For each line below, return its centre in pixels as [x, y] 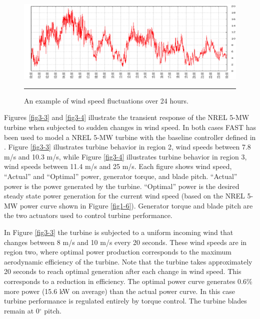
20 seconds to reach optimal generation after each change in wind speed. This [123, 271]
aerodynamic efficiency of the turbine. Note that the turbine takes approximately [128, 261]
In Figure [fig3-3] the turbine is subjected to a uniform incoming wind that [119, 232]
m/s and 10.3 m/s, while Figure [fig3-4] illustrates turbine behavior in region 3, [125, 156]
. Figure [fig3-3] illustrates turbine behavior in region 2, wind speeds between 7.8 [127, 147]
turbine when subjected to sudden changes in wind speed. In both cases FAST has [130, 127]
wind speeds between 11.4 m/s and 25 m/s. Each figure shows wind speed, [118, 166]
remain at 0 [22, 310]
